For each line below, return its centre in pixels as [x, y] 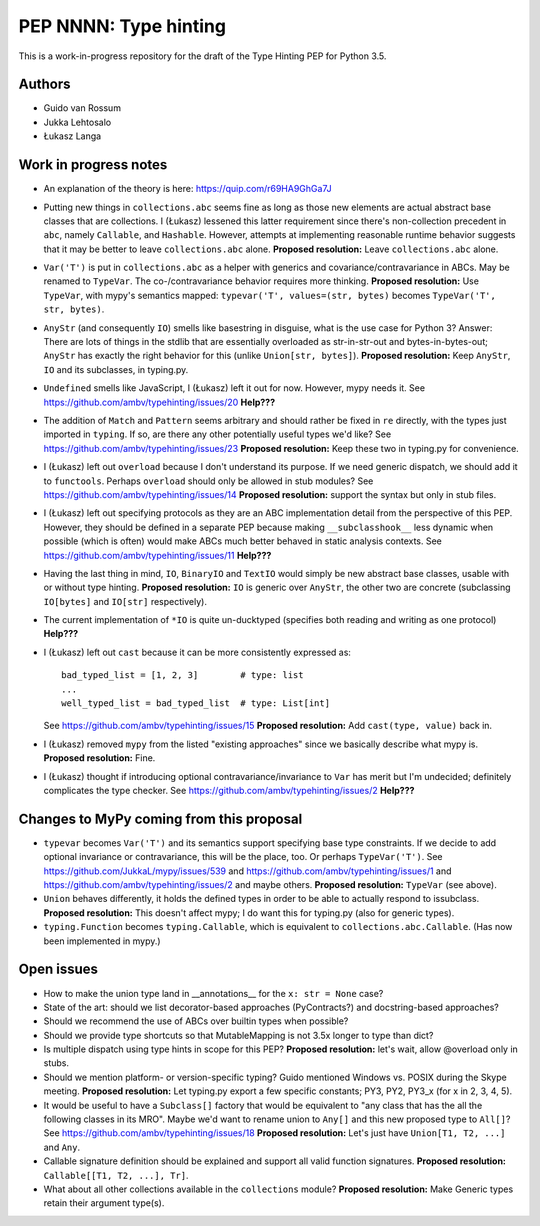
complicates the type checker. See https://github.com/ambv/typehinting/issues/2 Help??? [229, 790]
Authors [44, 84]
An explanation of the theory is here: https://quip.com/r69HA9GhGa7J [187, 189]
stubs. [56, 1063]
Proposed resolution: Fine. [99, 758]
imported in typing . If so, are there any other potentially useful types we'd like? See [217, 434]
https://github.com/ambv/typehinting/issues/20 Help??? [159, 402]
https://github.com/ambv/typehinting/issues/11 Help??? [157, 555]
